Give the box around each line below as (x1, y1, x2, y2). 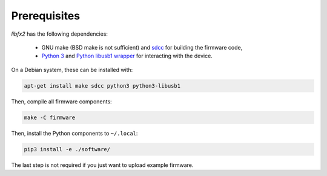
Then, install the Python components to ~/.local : (11, 129, 138, 137)
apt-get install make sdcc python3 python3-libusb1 (24, 82, 181, 89)
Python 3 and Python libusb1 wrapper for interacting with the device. (41, 52, 213, 60)
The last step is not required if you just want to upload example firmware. (11, 161, 194, 169)
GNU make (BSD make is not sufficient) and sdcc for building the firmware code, (41, 44, 243, 51)
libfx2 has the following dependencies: (11, 30, 108, 37)
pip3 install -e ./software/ (24, 146, 111, 152)
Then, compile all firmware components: (11, 97, 112, 105)
